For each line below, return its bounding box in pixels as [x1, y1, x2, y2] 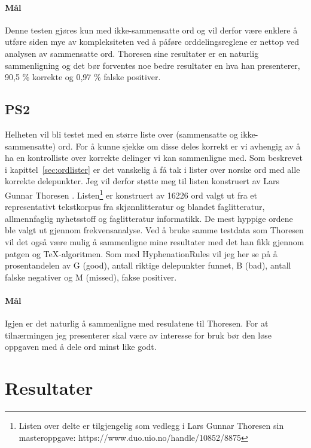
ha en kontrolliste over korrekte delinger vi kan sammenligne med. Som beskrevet [5, 151, 303, 164]
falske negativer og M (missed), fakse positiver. [5, 270, 177, 283]
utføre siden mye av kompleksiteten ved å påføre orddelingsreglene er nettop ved [5, 35, 299, 48]
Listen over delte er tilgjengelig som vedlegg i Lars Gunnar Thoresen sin [19, 419, 284, 432]
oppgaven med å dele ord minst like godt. [5, 340, 157, 353]
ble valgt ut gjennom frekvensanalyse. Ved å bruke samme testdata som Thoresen [5, 224, 304, 236]
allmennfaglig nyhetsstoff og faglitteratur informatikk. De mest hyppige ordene [5, 212, 293, 224]
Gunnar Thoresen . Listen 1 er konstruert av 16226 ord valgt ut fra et [5, 187, 257, 201]
